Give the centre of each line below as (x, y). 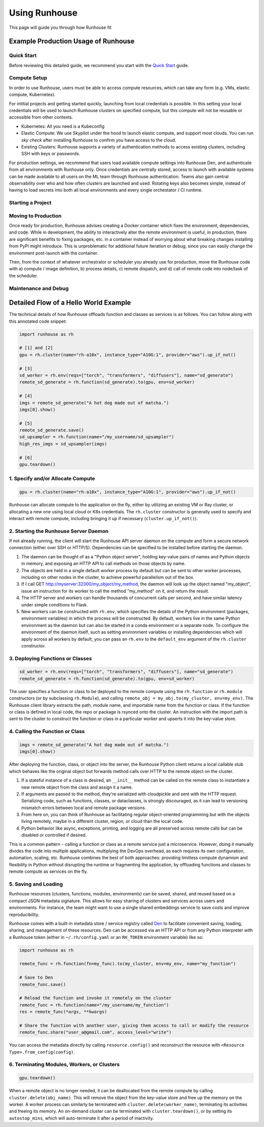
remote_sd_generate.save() (52, 430)
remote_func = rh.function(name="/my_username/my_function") (94, 1005)
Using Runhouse (43, 13)
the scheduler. (23, 276)
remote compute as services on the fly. (48, 871)
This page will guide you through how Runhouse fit (60, 27)
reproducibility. (24, 914)
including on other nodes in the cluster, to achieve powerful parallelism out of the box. (108, 577)
